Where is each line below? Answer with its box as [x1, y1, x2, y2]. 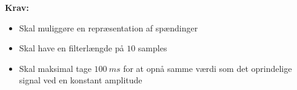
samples [138, 42, 167, 54]
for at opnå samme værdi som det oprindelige [123, 62, 292, 74]
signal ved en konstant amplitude [19, 74, 142, 86]
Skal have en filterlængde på [19, 42, 124, 54]
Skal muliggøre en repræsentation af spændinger [19, 21, 198, 34]
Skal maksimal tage [19, 62, 92, 74]
